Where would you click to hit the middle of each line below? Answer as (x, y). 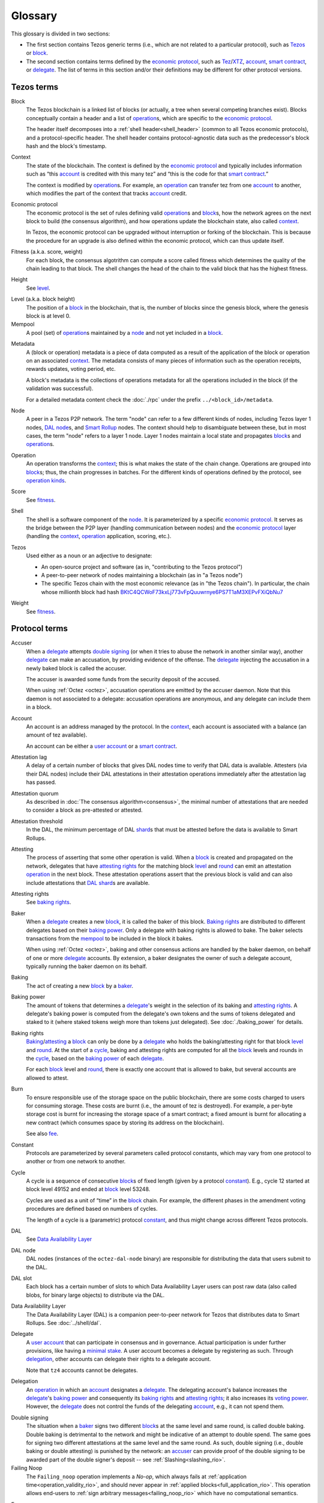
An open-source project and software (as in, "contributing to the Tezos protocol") (142, 567)
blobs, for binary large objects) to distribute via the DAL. (95, 1295)
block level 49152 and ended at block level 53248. (88, 1189)
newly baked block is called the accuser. (76, 668)
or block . (37, 53)
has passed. (41, 782)
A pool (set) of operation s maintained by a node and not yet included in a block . (124, 332)
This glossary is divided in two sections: (61, 34)
